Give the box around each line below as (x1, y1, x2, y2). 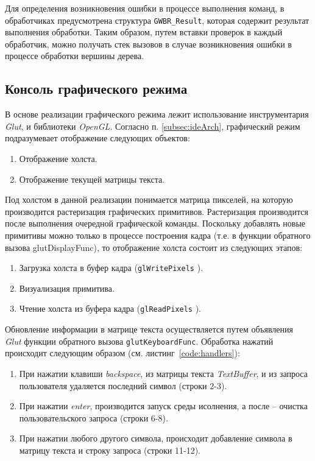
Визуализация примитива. (19, 281, 115, 294)
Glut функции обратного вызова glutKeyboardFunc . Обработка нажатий (5, 334, 274, 347)
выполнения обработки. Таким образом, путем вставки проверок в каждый (5, 26, 283, 38)
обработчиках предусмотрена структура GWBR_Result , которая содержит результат (5, 13, 310, 26)
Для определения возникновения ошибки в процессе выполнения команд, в (5, 2, 285, 14)
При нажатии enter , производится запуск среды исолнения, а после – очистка (19, 399, 308, 412)
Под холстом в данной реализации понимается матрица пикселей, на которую (5, 193, 293, 206)
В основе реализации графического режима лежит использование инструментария (5, 108, 309, 121)
